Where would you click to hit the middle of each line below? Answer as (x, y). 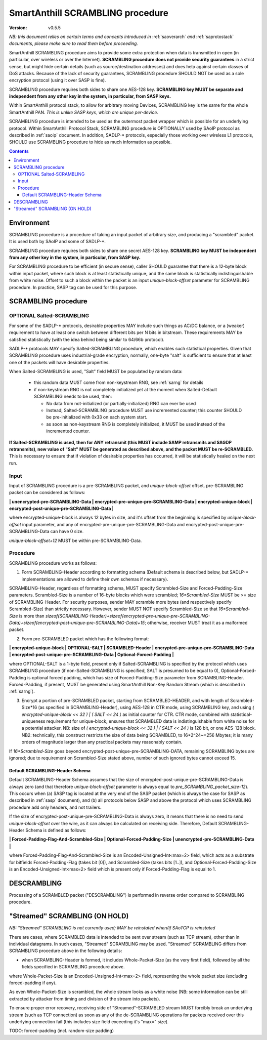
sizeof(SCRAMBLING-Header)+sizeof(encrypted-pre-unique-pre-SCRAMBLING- (128, 616)
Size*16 (29, 707)
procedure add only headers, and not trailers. (55, 807)
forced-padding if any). (33, 983)
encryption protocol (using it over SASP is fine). (58, 80)
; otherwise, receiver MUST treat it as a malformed (196, 623)
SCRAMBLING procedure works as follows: (53, 563)
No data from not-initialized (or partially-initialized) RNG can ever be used (121, 403)
